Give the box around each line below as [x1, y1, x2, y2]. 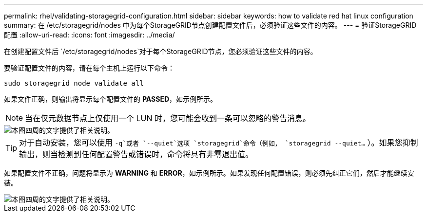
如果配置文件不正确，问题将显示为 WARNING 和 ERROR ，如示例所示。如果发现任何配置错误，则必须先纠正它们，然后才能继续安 [4, 169, 414, 177]
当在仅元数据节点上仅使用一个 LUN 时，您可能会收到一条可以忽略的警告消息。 [25, 113, 311, 123]
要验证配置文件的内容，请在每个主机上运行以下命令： [4, 64, 175, 72]
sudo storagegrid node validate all [4, 79, 144, 87]
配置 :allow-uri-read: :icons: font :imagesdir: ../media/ [4, 31, 175, 39]
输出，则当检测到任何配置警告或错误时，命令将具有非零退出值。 [19, 149, 253, 159]
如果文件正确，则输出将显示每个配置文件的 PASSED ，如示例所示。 [4, 95, 217, 103]
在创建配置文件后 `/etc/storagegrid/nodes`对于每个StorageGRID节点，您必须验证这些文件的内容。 [4, 47, 317, 55]
